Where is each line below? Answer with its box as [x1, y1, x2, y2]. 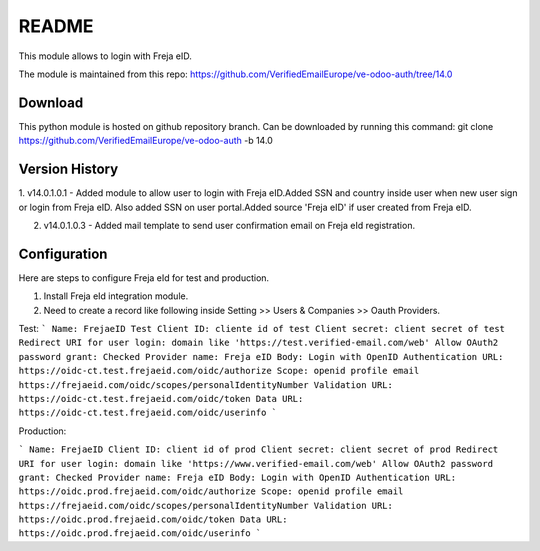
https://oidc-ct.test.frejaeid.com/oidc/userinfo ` [18, 407, 278, 419]
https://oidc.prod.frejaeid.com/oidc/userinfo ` [18, 528, 262, 539]
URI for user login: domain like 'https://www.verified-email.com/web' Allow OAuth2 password [18, 458, 494, 469]
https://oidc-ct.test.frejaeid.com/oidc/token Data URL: [18, 393, 304, 404]
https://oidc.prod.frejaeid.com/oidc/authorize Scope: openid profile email [18, 486, 404, 497]
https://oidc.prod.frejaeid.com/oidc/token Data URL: [18, 514, 288, 525]
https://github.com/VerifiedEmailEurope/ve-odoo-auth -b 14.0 [18, 135, 274, 147]
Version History [18, 161, 119, 178]
